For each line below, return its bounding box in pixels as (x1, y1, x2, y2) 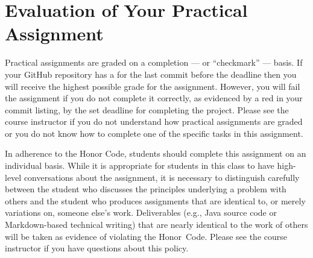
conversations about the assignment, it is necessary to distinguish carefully (24, 171, 300, 183)
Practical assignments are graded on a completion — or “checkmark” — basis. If (5, 56, 303, 69)
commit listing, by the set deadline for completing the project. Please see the (5, 103, 289, 116)
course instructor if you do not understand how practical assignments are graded (5, 115, 303, 128)
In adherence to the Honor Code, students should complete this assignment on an (5, 147, 306, 160)
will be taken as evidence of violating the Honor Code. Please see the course (5, 230, 287, 242)
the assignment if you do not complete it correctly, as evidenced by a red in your (5, 92, 303, 104)
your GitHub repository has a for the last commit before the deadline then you (5, 68, 297, 80)
